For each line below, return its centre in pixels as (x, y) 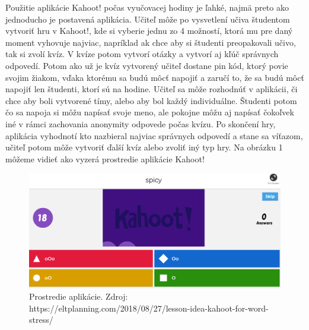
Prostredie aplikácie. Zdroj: (79, 296)
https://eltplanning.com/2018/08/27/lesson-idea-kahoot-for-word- (149, 308)
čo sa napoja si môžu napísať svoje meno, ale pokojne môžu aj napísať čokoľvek (150, 112)
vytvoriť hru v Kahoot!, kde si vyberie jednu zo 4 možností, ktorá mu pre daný (149, 31)
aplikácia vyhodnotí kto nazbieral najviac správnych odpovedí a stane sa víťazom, (154, 135)
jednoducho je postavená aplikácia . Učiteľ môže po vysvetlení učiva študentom (148, 19)
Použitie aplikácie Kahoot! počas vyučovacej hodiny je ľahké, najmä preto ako (147, 7)
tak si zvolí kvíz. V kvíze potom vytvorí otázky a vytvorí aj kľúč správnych (142, 54)
